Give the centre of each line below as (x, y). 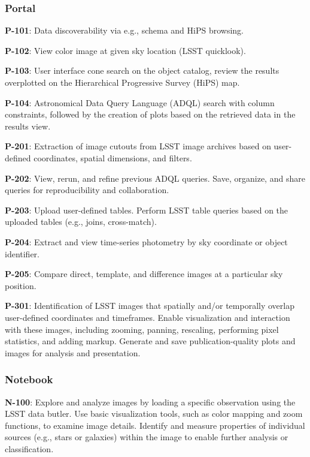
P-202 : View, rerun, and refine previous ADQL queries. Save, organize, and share (155, 178)
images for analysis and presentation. (73, 352)
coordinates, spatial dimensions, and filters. (113, 157)
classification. (29, 448)
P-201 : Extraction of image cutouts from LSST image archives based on (138, 146)
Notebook (29, 379)
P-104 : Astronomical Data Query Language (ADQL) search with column (140, 102)
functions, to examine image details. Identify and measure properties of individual (155, 425)
